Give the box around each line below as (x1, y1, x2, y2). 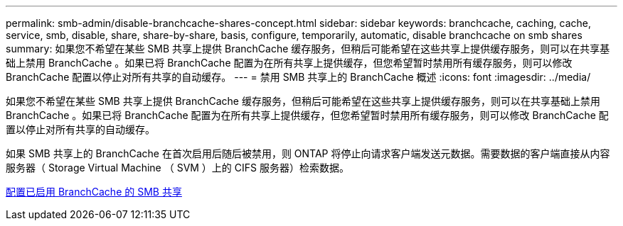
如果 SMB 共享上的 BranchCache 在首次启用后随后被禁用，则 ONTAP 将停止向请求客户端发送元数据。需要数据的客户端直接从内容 (6, 147, 610, 159)
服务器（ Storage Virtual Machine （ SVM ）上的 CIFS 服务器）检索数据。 (6, 162, 349, 174)
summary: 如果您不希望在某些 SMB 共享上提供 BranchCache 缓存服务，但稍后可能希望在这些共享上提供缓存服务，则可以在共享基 (6, 43, 610, 55)
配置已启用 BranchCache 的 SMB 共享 (6, 186, 182, 198)
